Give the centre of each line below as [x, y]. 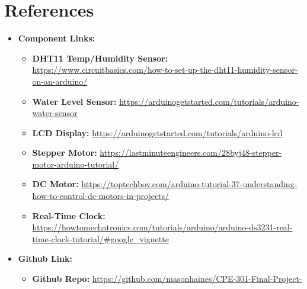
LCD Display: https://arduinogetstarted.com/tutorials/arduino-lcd [157, 132]
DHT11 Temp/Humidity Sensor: [100, 58]
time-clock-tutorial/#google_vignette [100, 238]
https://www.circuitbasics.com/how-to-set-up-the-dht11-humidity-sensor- [165, 70]
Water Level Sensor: [74, 101]
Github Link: [45, 259]
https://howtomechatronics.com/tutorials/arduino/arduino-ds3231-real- [162, 227]
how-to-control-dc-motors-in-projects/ [101, 196]
